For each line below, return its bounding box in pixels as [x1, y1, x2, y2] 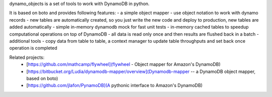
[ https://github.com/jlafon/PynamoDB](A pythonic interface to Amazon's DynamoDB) [26, 82, 203, 88]
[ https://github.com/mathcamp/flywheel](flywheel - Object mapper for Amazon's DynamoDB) [26, 61, 221, 67]
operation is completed [9, 45, 57, 51]
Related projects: [9, 54, 45, 60]
